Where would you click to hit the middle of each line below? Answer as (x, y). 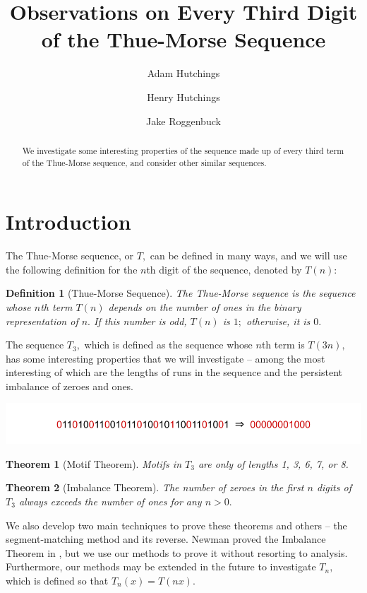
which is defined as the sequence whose (168, 345)
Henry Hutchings (183, 96)
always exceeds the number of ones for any (110, 501)
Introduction (68, 222)
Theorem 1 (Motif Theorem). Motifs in (94, 463)
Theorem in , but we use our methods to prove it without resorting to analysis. (177, 552)
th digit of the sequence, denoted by (224, 269)
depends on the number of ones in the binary (205, 306)
